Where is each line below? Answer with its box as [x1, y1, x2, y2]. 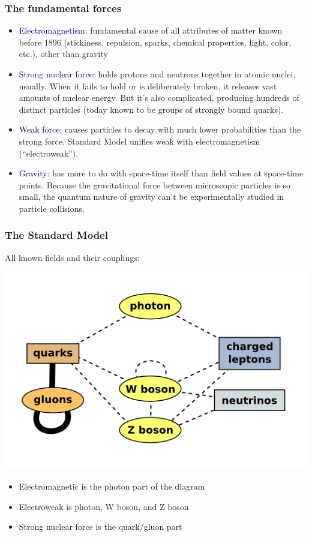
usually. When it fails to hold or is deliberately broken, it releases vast [19, 79, 277, 92]
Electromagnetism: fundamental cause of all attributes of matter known [19, 24, 283, 37]
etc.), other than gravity [19, 47, 108, 60]
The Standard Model [5, 227, 108, 242]
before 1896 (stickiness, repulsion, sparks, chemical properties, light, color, [19, 35, 292, 48]
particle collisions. [19, 202, 85, 214]
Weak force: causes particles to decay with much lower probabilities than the [19, 123, 301, 136]
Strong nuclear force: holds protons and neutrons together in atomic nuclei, [19, 68, 296, 80]
